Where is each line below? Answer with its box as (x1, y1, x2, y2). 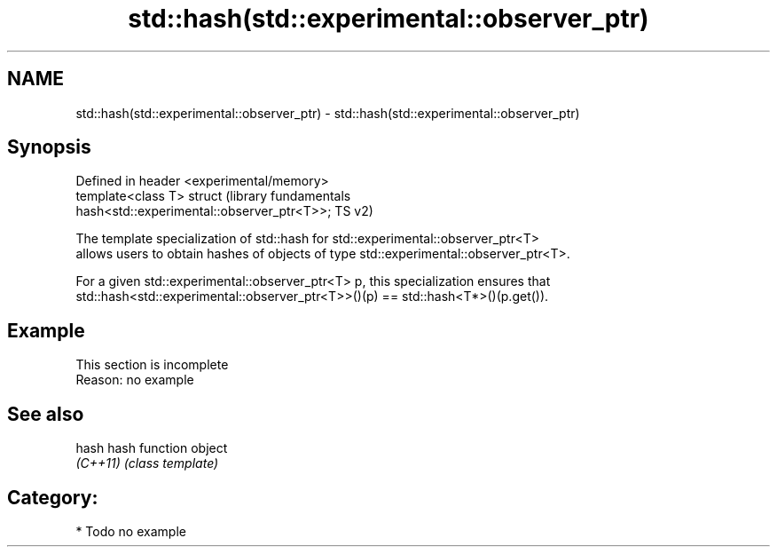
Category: (7, 486, 98, 509)
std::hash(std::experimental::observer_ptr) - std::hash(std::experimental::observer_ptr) (75, 105, 580, 121)
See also (7, 402, 84, 425)
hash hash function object (75, 440, 228, 456)
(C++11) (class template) (75, 455, 219, 471)
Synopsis (7, 136, 91, 159)
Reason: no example (75, 372, 194, 388)
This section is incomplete (75, 357, 229, 373)
